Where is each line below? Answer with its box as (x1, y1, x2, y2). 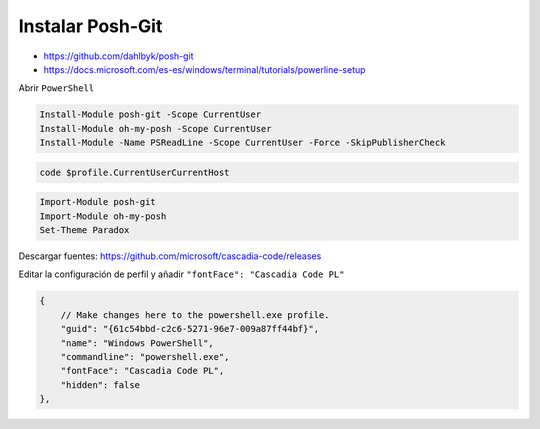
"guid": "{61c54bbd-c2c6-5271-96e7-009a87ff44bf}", (60, 323, 320, 335)
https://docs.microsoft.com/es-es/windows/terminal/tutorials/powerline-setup (43, 63, 366, 75)
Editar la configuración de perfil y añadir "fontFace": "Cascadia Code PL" (18, 268, 345, 280)
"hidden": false (60, 379, 140, 390)
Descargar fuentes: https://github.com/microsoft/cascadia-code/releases (18, 250, 322, 262)
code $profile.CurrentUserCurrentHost (39, 166, 230, 178)
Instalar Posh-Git (18, 15, 163, 37)
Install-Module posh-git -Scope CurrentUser (39, 109, 262, 120)
